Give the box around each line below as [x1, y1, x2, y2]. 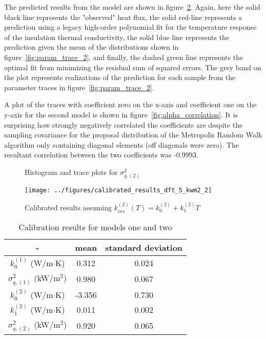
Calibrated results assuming [25, 202, 112, 212]
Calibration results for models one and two [18, 221, 172, 233]
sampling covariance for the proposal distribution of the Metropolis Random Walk [4, 129, 262, 140]
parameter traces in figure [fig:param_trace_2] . [4, 82, 154, 92]
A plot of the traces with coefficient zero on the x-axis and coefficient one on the [4, 99, 257, 110]
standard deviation [105, 241, 183, 253]
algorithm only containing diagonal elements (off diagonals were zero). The [4, 139, 239, 150]
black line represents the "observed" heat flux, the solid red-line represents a [4, 11, 242, 22]
